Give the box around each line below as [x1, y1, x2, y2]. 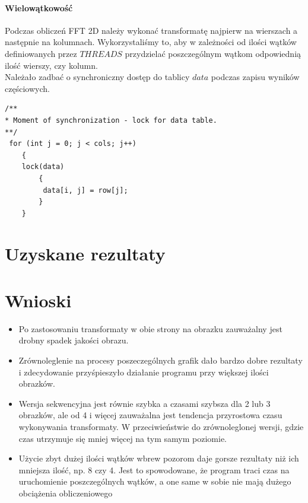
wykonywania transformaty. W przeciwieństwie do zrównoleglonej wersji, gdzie [18, 420, 304, 432]
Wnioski [5, 288, 72, 312]
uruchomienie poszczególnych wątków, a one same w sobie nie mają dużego [18, 475, 291, 488]
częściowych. [5, 82, 50, 94]
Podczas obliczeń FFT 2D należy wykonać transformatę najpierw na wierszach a [5, 24, 298, 36]
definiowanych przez [5, 47, 77, 59]
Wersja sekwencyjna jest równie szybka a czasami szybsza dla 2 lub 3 [18, 397, 271, 409]
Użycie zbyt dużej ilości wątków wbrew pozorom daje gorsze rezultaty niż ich [18, 452, 299, 464]
